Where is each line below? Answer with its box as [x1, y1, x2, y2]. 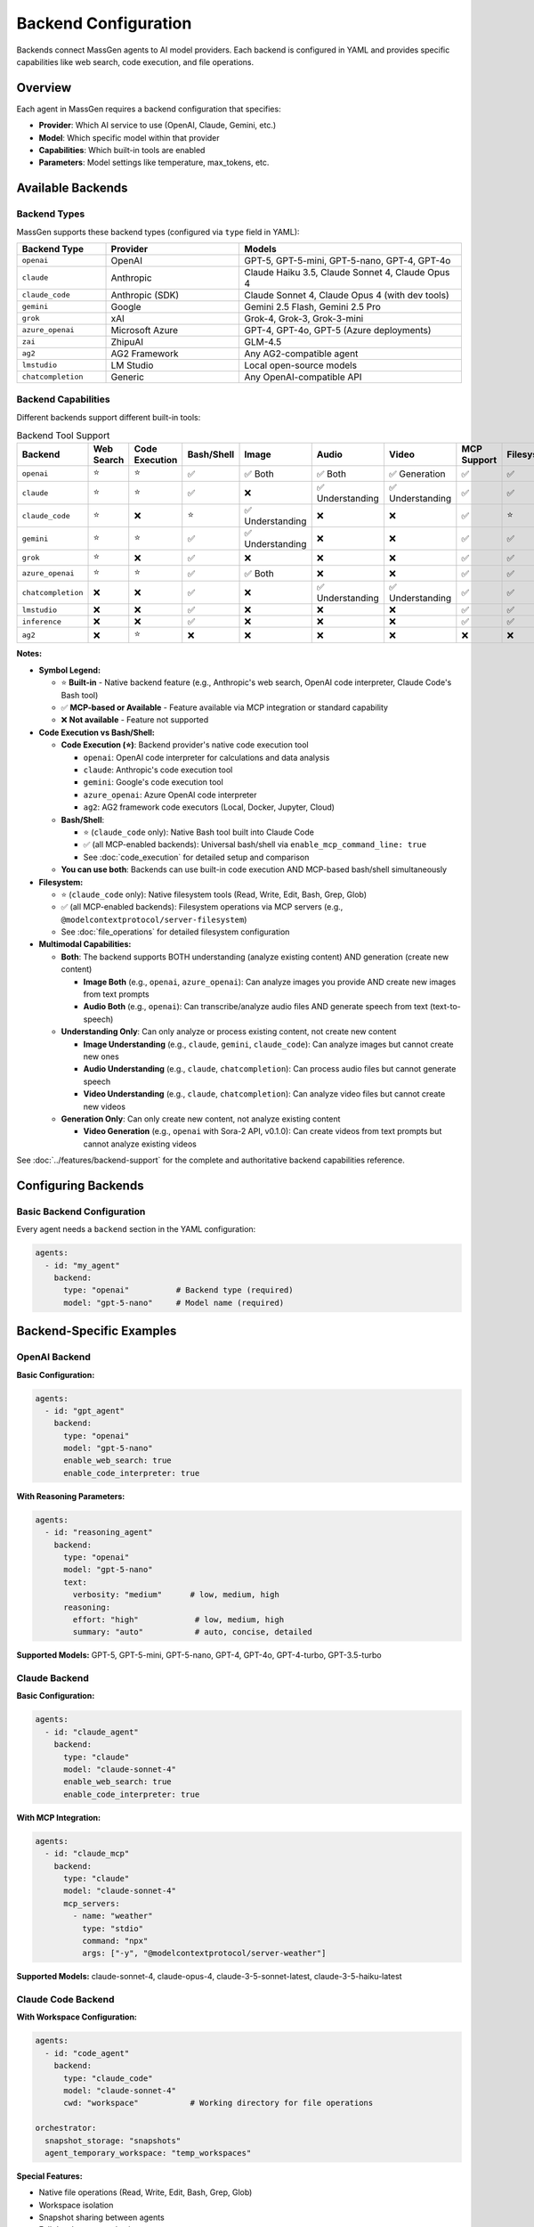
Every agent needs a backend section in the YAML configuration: [16, 1224, 256, 1235]
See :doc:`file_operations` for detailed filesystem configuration [61, 926, 290, 937]
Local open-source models [244, 359, 358, 371]
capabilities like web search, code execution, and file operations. [16, 56, 255, 67]
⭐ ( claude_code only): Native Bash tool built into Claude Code [83, 827, 315, 837]
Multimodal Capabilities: [38, 939, 132, 950]
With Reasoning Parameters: [16, 1490, 125, 1501]
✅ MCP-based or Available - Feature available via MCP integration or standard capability [61, 702, 389, 713]
